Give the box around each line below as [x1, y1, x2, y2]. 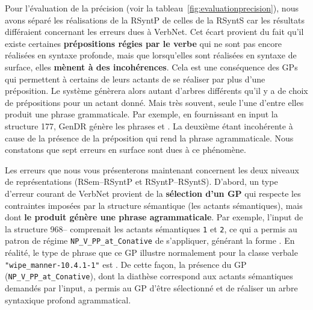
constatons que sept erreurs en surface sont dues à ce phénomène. [5, 143, 246, 156]
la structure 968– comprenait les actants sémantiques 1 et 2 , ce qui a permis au [5, 222, 297, 235]
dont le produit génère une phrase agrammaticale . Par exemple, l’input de [5, 211, 303, 223]
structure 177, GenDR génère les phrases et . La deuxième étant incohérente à [5, 119, 293, 132]
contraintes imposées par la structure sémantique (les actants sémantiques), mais [5, 199, 303, 211]
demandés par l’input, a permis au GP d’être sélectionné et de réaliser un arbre [5, 281, 298, 294]
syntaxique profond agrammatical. [5, 293, 131, 306]
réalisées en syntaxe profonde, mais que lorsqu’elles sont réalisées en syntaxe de [5, 49, 297, 61]
